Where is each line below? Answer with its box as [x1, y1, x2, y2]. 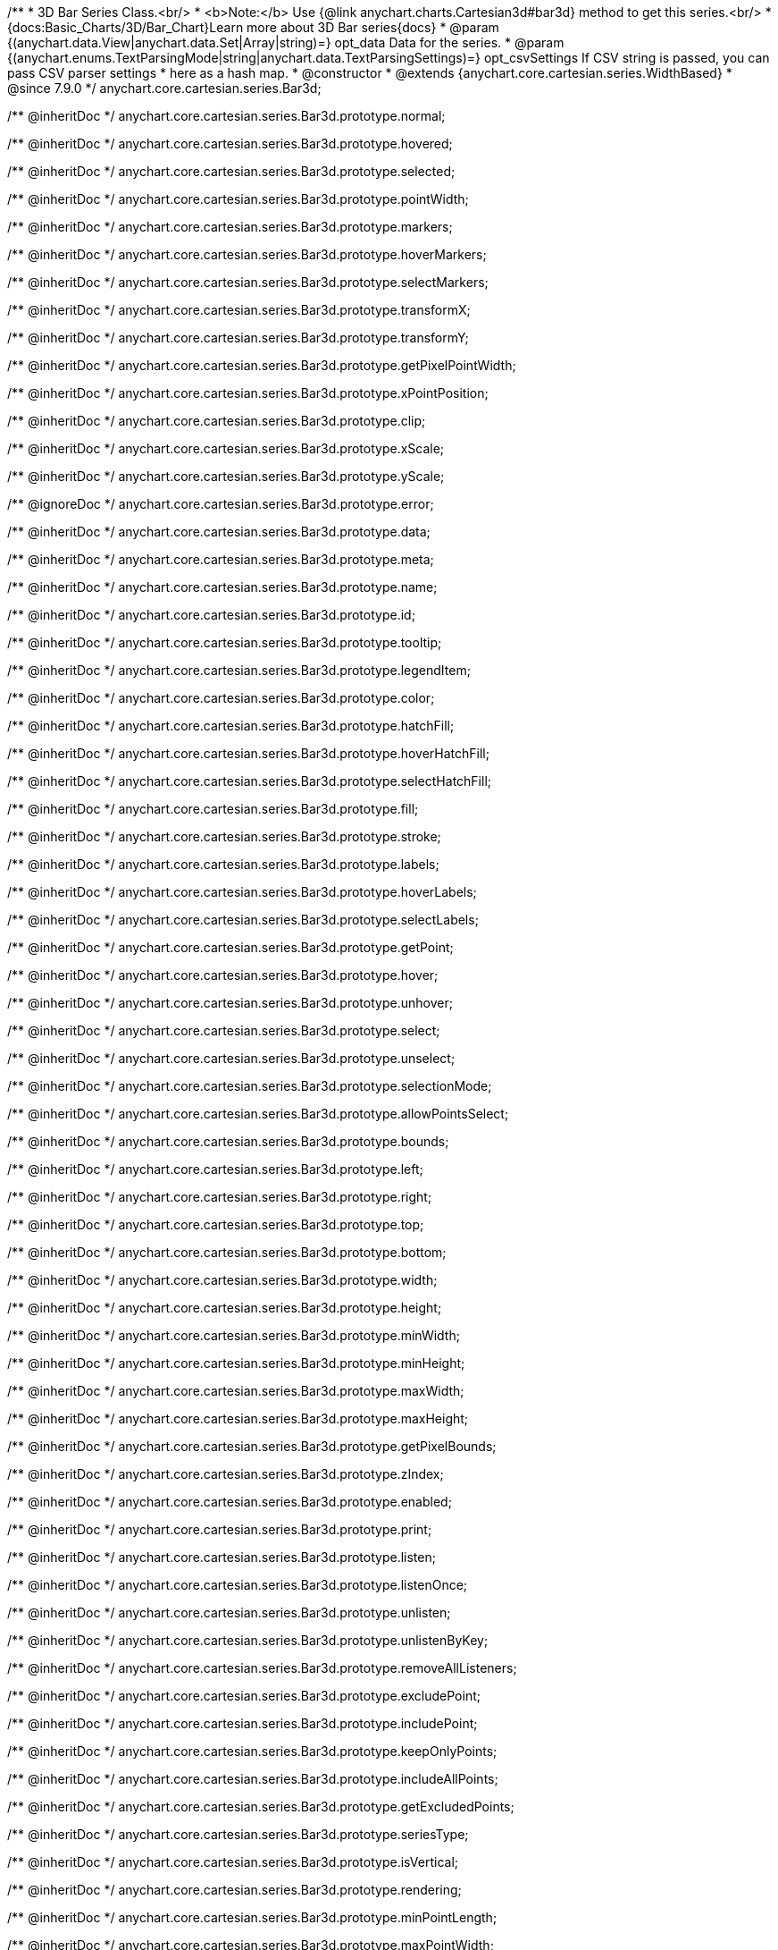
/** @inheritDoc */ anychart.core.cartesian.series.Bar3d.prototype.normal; [7, 108, 446, 123]
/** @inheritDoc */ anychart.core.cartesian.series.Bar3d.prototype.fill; [7, 801, 419, 816]
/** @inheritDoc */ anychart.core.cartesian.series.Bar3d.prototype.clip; [7, 413, 426, 428]
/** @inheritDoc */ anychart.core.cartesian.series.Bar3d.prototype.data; [7, 524, 431, 539]
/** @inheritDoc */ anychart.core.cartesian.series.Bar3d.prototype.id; [7, 607, 415, 622]
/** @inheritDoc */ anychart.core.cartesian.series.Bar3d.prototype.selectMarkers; [7, 274, 489, 290]
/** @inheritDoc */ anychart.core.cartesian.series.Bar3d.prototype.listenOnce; [7, 1577, 468, 1592]
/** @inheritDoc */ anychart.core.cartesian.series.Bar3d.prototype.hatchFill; [7, 718, 455, 733]
